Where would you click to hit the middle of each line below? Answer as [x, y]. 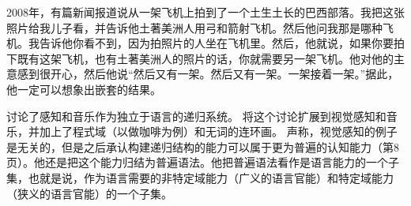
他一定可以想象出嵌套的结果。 [84, 89]
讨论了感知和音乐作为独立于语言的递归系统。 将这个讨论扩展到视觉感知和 [196, 116]
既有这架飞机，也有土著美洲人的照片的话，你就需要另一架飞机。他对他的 [205, 58]
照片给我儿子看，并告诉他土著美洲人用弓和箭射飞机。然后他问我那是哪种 [194, 27]
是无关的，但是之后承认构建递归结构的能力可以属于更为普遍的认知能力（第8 [203, 146]
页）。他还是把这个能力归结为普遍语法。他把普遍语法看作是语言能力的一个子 [203, 162]
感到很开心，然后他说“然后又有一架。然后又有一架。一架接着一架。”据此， [208, 74]
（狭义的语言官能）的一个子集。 [89, 193]
